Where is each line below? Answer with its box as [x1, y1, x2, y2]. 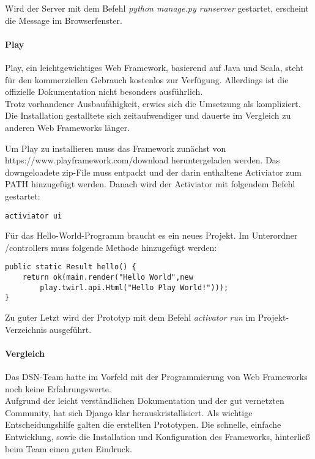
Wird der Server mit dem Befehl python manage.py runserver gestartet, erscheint [5, 2, 309, 14]
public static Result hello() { [5, 263, 136, 272]
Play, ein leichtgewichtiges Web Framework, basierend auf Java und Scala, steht [5, 61, 304, 73]
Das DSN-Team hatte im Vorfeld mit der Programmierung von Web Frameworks [5, 370, 308, 382]
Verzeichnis [5, 323, 47, 335]
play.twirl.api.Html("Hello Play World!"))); [40, 283, 229, 292]
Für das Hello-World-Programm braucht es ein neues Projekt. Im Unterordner [5, 229, 298, 242]
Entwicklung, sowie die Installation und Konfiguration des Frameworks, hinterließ [5, 430, 310, 442]
